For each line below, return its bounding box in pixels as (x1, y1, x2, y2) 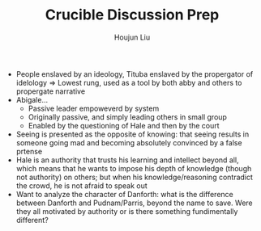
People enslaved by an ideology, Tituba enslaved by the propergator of (15, 69, 254, 78)
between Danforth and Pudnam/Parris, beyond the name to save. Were (15, 198, 253, 208)
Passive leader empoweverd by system (28, 103, 160, 113)
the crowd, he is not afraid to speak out (15, 180, 148, 191)
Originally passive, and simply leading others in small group (28, 111, 227, 122)
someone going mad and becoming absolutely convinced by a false (15, 137, 242, 147)
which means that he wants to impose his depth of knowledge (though (15, 163, 252, 173)
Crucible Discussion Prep (45, 6, 220, 24)
